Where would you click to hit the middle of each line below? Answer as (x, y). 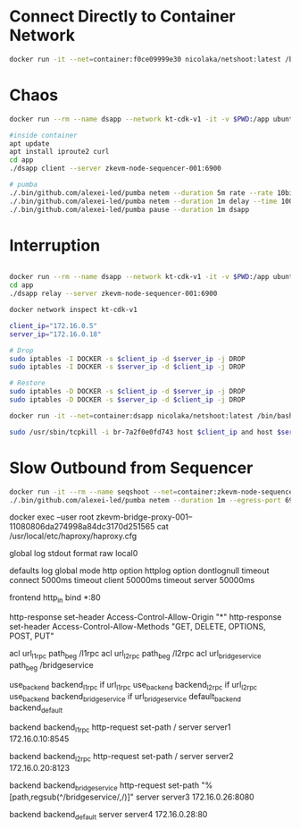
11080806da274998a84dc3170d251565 (82, 527)
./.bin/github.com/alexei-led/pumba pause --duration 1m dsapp (129, 209)
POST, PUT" (32, 636)
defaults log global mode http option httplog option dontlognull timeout (139, 571)
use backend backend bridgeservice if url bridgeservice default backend (125, 697)
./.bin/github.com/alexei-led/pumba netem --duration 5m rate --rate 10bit (153, 193)
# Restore (28, 383)
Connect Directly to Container (123, 17)
